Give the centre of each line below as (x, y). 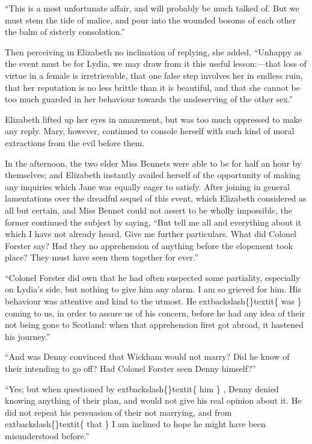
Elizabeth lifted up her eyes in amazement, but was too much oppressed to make (154, 119)
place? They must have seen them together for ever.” (102, 257)
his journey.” (28, 336)
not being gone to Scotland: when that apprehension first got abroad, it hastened (154, 325)
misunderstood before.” (47, 436)
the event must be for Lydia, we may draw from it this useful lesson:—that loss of (156, 63)
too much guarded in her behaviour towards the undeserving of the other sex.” (149, 99)
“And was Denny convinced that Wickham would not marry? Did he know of (147, 356)
